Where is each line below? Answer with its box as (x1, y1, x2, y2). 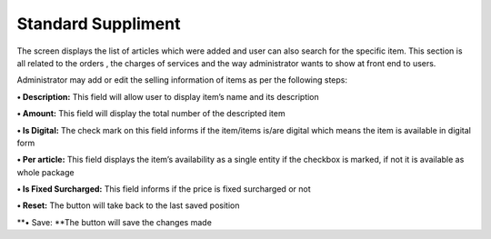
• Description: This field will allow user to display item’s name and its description (16, 91, 320, 102)
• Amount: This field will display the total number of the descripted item (16, 108, 286, 119)
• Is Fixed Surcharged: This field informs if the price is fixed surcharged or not (16, 184, 311, 194)
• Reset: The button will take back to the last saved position (16, 200, 240, 211)
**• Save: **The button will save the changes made (16, 216, 213, 227)
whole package (16, 166, 75, 177)
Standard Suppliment (16, 14, 181, 34)
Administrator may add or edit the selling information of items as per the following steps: (16, 75, 348, 85)
